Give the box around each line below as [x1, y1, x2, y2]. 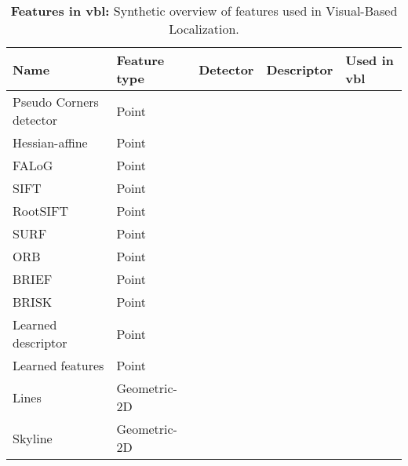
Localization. [169, 20, 239, 38]
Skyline [13, 428, 53, 447]
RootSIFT [13, 202, 69, 220]
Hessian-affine [13, 133, 88, 151]
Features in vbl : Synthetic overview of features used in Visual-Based [10, 2, 398, 20]
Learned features [13, 356, 104, 374]
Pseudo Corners [13, 93, 99, 111]
